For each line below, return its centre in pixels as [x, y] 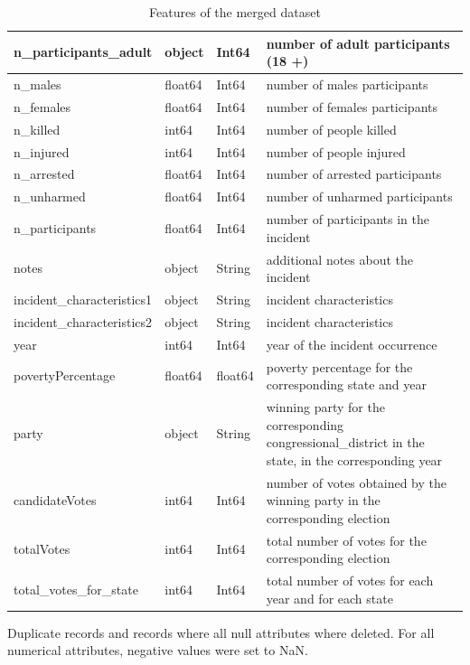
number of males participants [347, 84]
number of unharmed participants [359, 197]
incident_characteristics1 [83, 299]
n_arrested [44, 174]
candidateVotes [55, 500]
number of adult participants [358, 43]
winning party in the [323, 500]
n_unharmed [50, 197]
